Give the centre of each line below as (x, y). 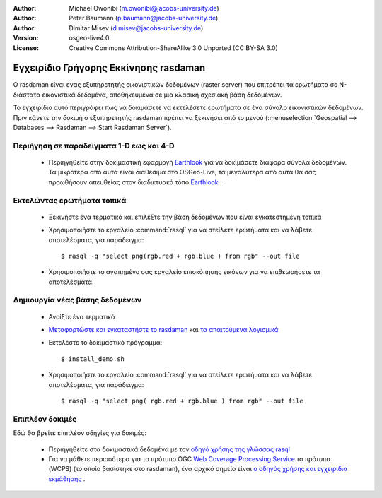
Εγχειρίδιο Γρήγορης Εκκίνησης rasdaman (109, 68)
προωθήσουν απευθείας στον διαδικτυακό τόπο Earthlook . (135, 182)
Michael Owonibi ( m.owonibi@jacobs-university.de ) (144, 8)
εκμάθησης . (67, 479)
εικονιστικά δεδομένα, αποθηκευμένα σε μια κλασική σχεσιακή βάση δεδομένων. (162, 95)
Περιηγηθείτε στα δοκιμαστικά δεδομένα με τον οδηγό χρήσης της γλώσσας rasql (169, 449)
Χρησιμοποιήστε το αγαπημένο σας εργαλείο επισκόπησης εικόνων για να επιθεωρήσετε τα (184, 272)
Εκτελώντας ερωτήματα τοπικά (70, 200)
